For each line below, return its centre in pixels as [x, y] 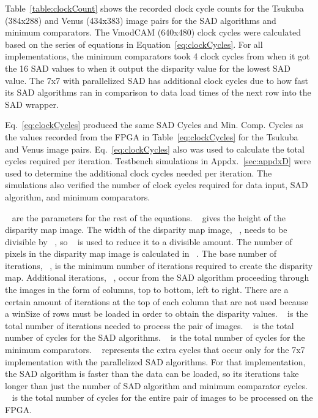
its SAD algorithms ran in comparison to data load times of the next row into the [158, 92]
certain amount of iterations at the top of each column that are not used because [157, 301]
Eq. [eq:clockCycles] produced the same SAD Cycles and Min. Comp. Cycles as [154, 125]
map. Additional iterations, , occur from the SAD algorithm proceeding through [157, 277]
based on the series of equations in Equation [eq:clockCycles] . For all [134, 44]
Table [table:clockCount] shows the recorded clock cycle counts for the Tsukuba [154, 8]
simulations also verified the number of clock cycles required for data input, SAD [157, 185]
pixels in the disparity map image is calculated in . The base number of [141, 253]
